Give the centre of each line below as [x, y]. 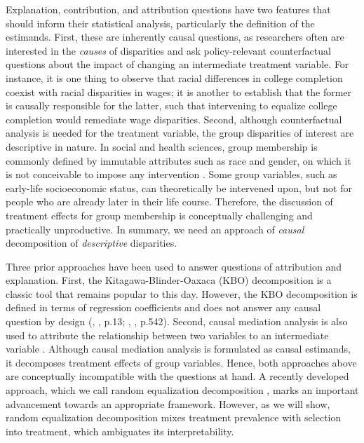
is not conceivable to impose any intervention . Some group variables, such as [171, 174]
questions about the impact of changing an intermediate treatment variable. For [177, 64]
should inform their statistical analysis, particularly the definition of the [160, 23]
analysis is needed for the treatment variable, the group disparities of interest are [180, 133]
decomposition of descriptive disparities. [92, 243]
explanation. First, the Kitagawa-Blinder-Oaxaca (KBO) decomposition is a [169, 280]
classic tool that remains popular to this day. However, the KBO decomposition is [182, 293]
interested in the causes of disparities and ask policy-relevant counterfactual [168, 50]
